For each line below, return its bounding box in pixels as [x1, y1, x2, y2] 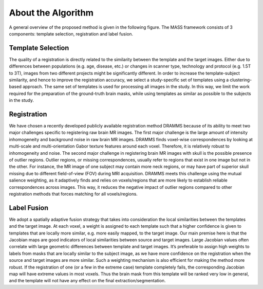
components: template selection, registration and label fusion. [9, 31, 133, 36]
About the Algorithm [9, 7, 94, 18]
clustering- [229, 77, 252, 83]
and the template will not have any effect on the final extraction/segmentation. [9, 278, 166, 284]
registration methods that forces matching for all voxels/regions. [9, 191, 138, 197]
